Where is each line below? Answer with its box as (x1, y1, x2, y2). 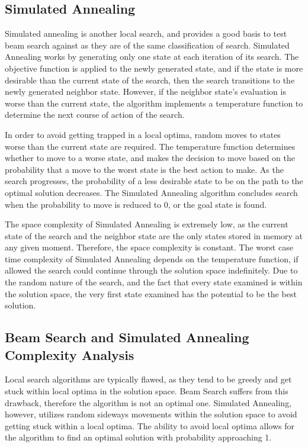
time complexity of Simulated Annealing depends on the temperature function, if (5, 252, 299, 265)
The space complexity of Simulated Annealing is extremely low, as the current (5, 218, 288, 230)
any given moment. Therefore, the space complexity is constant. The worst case (5, 241, 293, 253)
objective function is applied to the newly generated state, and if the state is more (5, 62, 303, 74)
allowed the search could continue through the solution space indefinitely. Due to (5, 264, 298, 276)
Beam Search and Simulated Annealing (5, 328, 249, 346)
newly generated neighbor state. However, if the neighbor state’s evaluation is (5, 85, 286, 98)
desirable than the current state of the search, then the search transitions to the (5, 73, 295, 86)
